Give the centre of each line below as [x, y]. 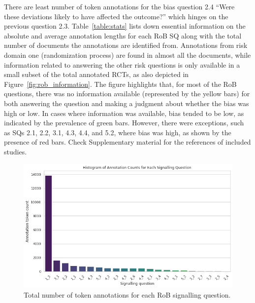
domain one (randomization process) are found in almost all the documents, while [127, 55]
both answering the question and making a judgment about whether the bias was [127, 103]
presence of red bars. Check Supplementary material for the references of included [127, 142]
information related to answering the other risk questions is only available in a [122, 64]
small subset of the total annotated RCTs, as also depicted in [96, 74]
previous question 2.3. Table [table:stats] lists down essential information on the [125, 26]
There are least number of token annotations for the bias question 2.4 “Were [119, 6]
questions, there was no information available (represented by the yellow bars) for [127, 94]
